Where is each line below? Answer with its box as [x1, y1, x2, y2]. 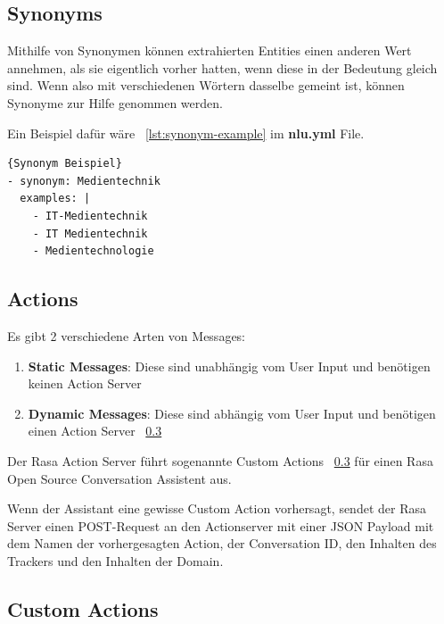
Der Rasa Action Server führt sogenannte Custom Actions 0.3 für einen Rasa [7, 451, 433, 470]
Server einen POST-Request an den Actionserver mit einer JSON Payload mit [7, 516, 434, 535]
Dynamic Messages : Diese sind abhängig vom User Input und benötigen [28, 404, 436, 422]
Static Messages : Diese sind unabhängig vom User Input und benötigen [28, 356, 431, 375]
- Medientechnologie [32, 245, 154, 258]
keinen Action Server [28, 374, 142, 393]
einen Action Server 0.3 [28, 421, 162, 440]
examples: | [20, 192, 91, 205]
